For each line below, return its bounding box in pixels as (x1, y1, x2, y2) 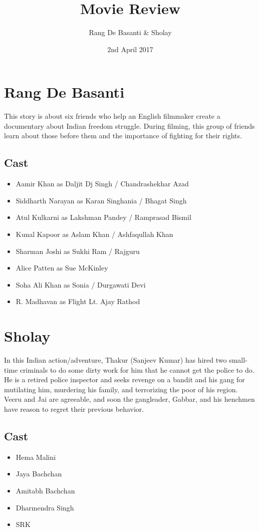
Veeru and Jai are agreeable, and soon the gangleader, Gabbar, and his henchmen (4, 394, 255, 404)
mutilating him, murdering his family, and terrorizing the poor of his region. (4, 384, 238, 394)
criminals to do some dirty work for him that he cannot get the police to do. (20, 364, 254, 375)
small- (229, 355, 247, 365)
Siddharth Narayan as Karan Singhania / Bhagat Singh (16, 195, 187, 205)
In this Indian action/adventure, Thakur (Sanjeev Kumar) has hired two (4, 355, 227, 365)
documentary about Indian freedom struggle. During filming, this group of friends (4, 120, 255, 131)
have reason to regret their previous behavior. (4, 404, 144, 414)
